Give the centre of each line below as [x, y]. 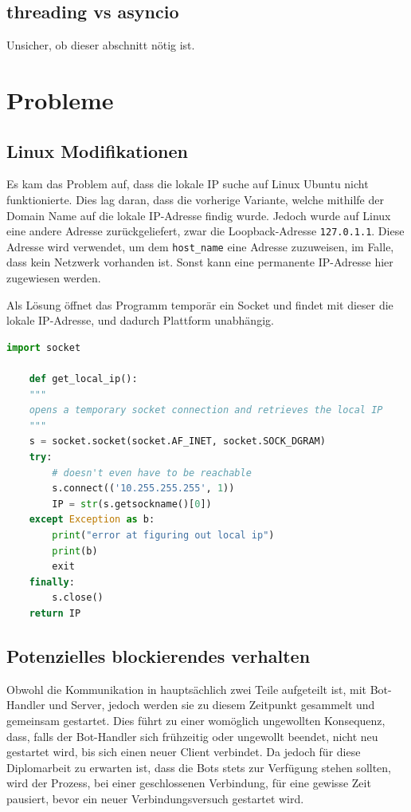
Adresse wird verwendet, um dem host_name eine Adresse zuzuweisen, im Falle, [200, 246]
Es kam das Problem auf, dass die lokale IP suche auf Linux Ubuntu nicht [188, 184]
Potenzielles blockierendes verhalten [159, 655]
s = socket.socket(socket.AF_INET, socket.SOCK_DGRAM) [177, 441]
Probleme [60, 99]
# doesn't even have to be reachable [152, 473]
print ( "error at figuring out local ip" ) [163, 535]
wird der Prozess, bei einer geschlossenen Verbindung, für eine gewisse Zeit [189, 783]
